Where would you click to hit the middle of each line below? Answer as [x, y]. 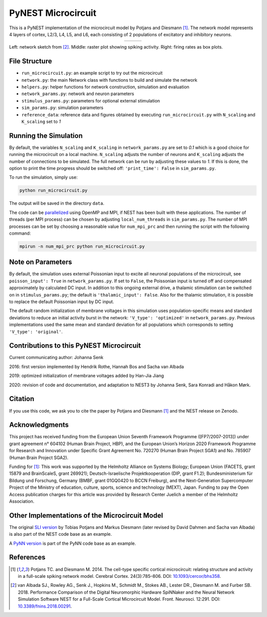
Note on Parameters [41, 262]
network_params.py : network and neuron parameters [78, 94]
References [27, 557]
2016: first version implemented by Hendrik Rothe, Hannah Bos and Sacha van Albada [96, 366]
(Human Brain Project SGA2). [39, 458]
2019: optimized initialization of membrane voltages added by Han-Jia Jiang [87, 376]
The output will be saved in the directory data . [57, 204]
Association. [22, 501]
